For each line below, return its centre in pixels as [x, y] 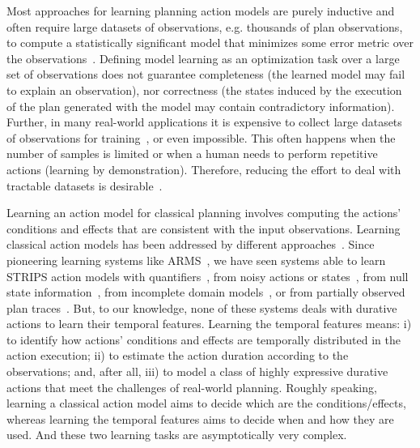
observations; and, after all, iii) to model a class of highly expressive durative [197, 371]
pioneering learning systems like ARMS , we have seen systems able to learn [196, 260]
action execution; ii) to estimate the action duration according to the [178, 355]
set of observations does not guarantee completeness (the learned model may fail [206, 74]
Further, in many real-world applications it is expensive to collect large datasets [204, 122]
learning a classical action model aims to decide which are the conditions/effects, [206, 403]
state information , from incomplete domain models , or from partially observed [206, 292]
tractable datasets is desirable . [85, 185]
